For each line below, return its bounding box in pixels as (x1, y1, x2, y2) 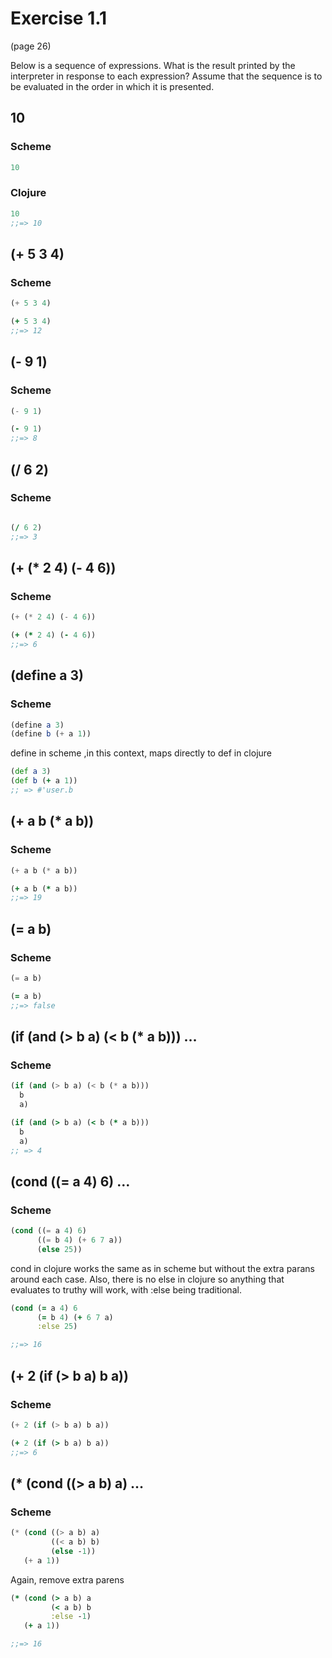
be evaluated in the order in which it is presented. (10, 80, 215, 92)
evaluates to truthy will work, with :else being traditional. (10, 1283, 242, 1296)
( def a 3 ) (10, 767, 52, 777)
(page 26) (10, 40, 52, 52)
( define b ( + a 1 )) (10, 729, 92, 739)
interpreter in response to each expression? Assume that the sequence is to (10, 70, 323, 82)
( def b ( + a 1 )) (10, 776, 78, 786)
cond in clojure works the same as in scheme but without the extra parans (10, 1262, 316, 1274)
